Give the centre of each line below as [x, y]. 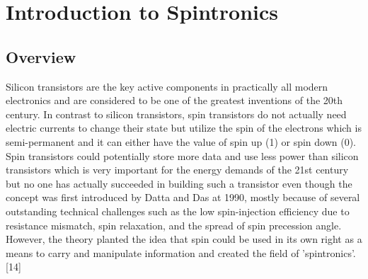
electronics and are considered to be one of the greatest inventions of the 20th [174, 100]
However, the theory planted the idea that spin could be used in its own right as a [184, 239]
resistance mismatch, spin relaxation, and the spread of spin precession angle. [174, 225]
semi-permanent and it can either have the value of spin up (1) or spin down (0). [181, 141]
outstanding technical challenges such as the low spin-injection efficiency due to [178, 211]
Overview [41, 56]
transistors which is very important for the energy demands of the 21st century [177, 170]
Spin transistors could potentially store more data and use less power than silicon [182, 155]
